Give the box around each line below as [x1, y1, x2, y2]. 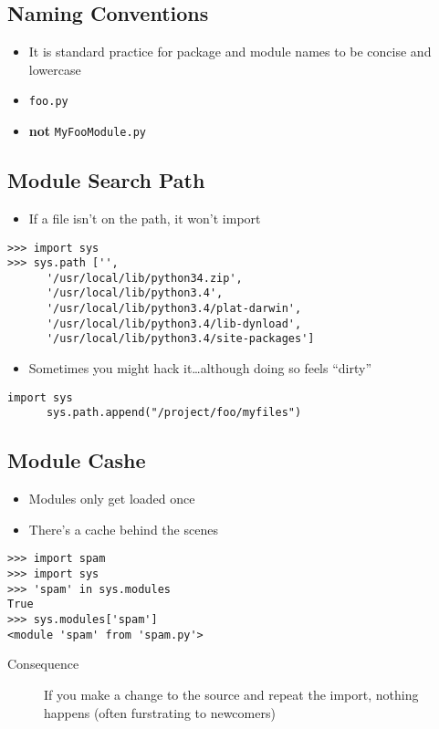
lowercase [28, 59, 81, 78]
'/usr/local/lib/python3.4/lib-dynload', [46, 317, 302, 330]
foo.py [28, 95, 68, 109]
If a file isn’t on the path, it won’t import [28, 208, 261, 227]
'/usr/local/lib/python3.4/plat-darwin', [46, 302, 302, 316]
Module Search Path [7, 166, 205, 194]
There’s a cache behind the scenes [28, 519, 218, 538]
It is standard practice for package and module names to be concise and [28, 42, 432, 61]
